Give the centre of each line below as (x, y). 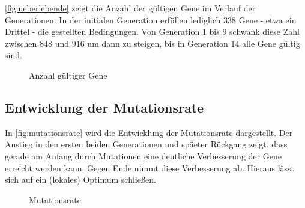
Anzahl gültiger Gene (68, 75)
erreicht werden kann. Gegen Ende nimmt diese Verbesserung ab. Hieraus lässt (150, 168)
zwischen (21, 43)
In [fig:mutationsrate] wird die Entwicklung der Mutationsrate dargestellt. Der (149, 132)
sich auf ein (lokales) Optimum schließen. (80, 180)
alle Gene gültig (271, 43)
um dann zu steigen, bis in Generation (158, 43)
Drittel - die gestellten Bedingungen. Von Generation (102, 31)
